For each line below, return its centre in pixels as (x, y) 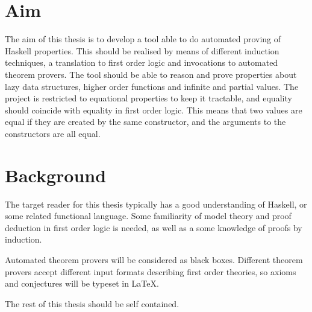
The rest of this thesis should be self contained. (92, 303)
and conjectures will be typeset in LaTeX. (82, 283)
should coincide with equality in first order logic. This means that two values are (154, 110)
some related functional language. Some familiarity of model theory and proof (148, 216)
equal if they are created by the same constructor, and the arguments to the (145, 122)
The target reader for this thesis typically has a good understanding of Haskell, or (156, 204)
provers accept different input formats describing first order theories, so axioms (151, 271)
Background (56, 175)
